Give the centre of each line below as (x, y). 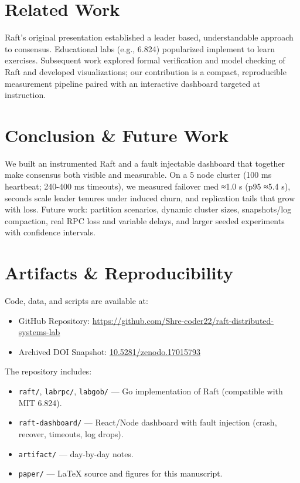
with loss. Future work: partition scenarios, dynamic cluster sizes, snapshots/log (148, 209)
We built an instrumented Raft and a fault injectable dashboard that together (145, 163)
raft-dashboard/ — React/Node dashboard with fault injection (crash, (148, 422)
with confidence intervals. (50, 232)
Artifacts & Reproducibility (119, 273)
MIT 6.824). (40, 402)
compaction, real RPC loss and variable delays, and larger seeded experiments (145, 220)
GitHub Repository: (54, 320)
